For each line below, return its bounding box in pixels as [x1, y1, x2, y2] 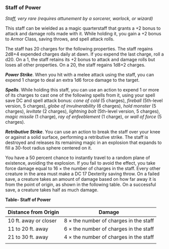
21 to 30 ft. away [8, 234, 49, 241]
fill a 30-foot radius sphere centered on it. [5, 145, 92, 151]
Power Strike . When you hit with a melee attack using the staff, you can [5, 72, 154, 78]
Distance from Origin [8, 209, 60, 216]
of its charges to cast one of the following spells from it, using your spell [5, 92, 155, 98]
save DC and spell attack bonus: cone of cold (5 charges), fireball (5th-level [5, 97, 163, 104]
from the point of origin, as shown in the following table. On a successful [5, 181, 156, 188]
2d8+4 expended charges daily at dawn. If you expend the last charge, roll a [5, 51, 164, 57]
